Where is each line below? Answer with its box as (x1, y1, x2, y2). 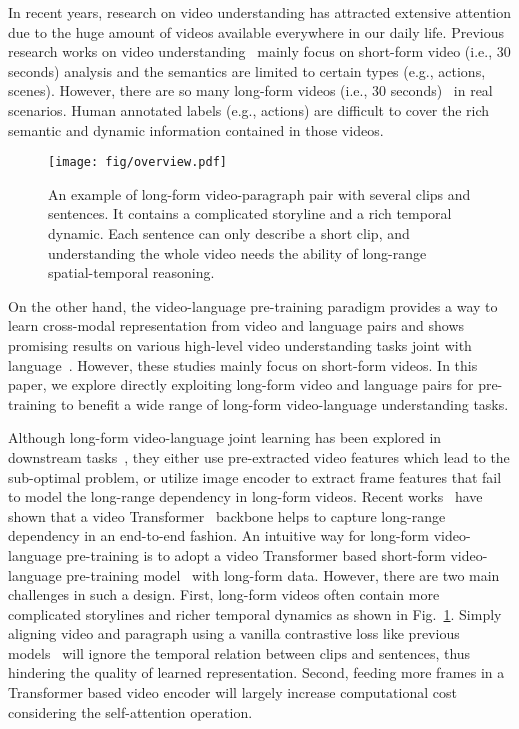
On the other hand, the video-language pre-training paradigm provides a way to (8, 295, 498, 316)
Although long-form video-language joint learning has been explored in (8, 427, 442, 448)
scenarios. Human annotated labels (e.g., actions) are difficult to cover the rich (8, 99, 490, 120)
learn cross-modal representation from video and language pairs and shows (8, 315, 465, 336)
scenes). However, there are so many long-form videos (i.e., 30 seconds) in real (8, 80, 493, 101)
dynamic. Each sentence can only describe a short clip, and (48, 223, 410, 243)
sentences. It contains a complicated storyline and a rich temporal (48, 203, 452, 224)
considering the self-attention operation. (8, 701, 253, 722)
